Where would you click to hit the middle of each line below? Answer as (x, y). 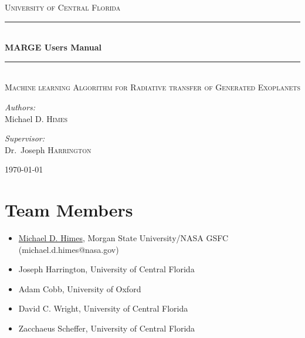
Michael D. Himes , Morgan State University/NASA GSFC (123, 238)
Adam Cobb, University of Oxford (80, 288)
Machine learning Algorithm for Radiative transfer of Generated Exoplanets (153, 87)
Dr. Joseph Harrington (48, 149)
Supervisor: (25, 138)
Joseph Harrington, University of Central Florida (106, 269)
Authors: (20, 107)
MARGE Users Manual (53, 47)
